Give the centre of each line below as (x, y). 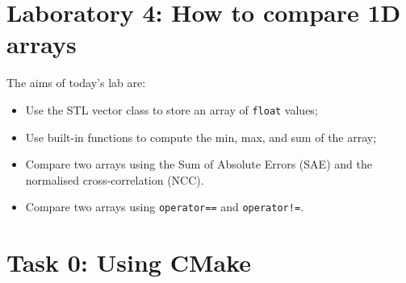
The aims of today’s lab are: (76, 83)
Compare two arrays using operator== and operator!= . (164, 207)
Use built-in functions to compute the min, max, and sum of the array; (201, 137)
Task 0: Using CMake (129, 262)
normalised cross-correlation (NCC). (115, 179)
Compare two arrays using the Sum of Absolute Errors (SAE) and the (199, 164)
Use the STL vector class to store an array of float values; (172, 109)
